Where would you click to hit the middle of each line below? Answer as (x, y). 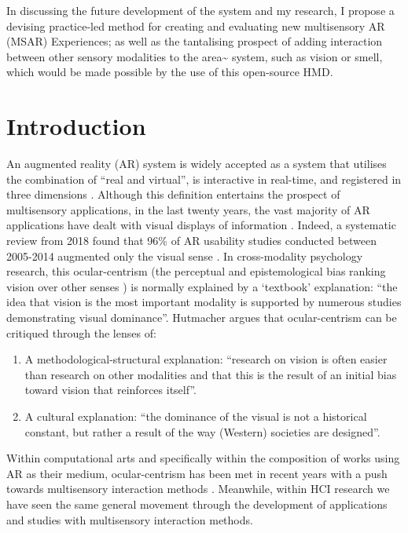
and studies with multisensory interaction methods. (130, 519)
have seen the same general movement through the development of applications (197, 504)
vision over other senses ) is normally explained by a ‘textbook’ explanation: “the (202, 286)
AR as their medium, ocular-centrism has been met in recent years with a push (197, 473)
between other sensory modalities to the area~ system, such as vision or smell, (195, 56)
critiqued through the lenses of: (81, 332)
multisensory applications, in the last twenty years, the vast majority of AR (188, 209)
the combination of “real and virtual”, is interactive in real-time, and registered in (204, 179)
